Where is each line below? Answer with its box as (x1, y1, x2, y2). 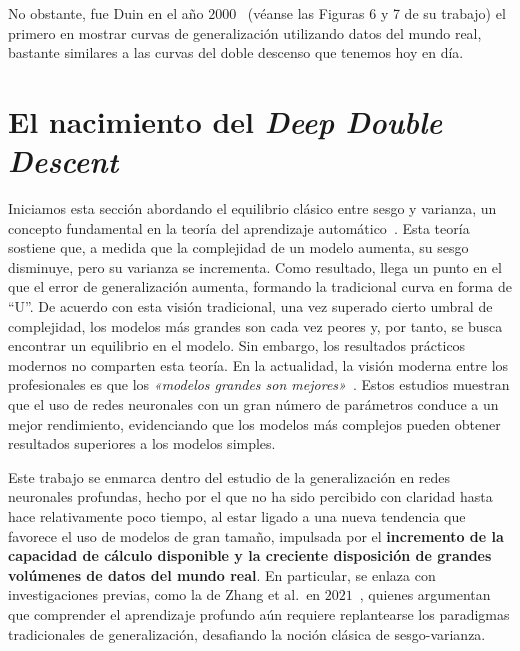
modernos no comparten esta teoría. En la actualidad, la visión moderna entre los (8, 354, 509, 375)
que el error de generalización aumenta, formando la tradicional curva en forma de (8, 276, 512, 297)
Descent (8, 140, 119, 182)
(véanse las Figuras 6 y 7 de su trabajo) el (247, 3, 506, 23)
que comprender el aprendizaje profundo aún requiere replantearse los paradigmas (8, 603, 510, 624)
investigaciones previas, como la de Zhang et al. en (8, 584, 321, 605)
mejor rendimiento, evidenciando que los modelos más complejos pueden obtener (8, 413, 501, 434)
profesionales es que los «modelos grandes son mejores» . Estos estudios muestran (8, 374, 510, 395)
